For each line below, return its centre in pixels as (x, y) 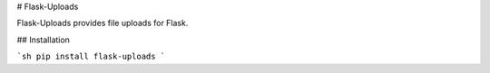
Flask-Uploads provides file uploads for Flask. (103, 23)
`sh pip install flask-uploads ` (91, 57)
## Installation (43, 40)
